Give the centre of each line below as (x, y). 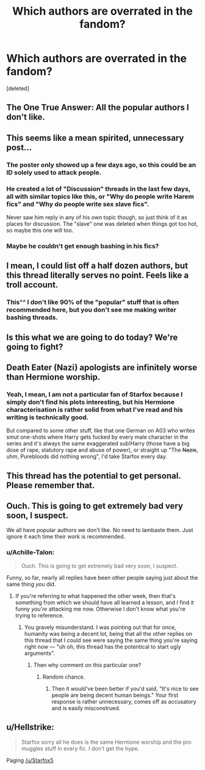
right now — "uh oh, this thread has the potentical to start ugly (103, 646)
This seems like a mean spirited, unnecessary (95, 138)
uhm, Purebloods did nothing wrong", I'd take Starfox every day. (87, 456)
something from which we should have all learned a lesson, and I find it (104, 602)
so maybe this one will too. (40, 230)
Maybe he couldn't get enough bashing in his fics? (83, 246)
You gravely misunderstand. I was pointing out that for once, (100, 627)
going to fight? (35, 347)
